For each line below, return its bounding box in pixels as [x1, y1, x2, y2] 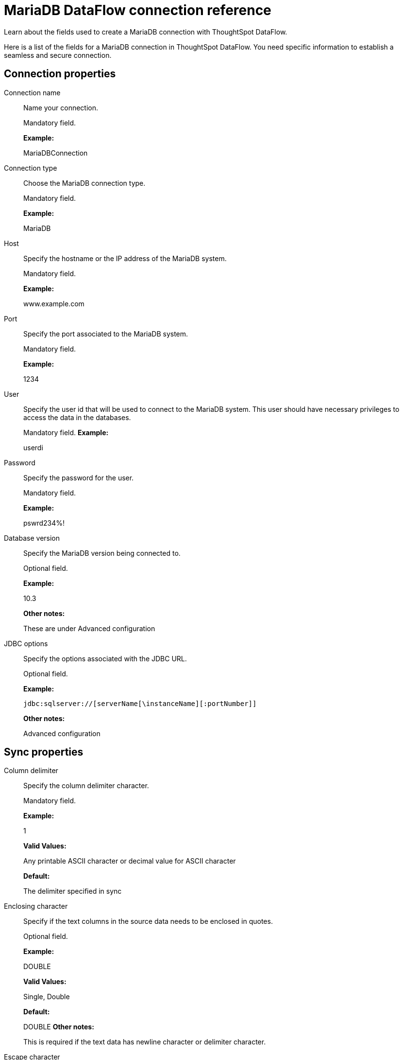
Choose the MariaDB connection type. [23, 178, 146, 187]
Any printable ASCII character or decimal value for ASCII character [23, 857, 236, 866]
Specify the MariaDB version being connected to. [23, 548, 181, 557]
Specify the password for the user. [23, 473, 134, 482]
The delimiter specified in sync [23, 887, 122, 896]
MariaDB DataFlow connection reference [4, 2, 271, 18]
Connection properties [4, 68, 116, 80]
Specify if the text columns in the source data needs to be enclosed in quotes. [23, 917, 273, 926]
